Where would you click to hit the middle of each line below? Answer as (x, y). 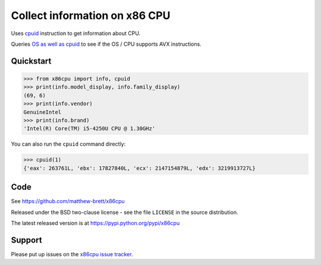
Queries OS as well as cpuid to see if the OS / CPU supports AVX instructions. (106, 44)
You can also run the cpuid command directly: (68, 144)
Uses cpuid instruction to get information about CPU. (76, 33)
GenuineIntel (43, 112)
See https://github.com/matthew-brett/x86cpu (68, 201)
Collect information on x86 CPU (91, 15)
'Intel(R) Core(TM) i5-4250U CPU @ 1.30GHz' (89, 129)
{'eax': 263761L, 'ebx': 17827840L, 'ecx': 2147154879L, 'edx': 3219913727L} (139, 168)
